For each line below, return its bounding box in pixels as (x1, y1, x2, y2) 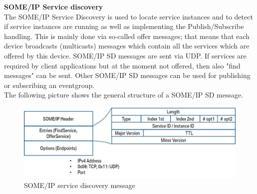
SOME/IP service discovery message (24, 179, 135, 190)
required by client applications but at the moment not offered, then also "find (4, 60, 241, 70)
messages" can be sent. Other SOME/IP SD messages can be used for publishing (4, 70, 251, 80)
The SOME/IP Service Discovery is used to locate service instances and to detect (4, 11, 253, 21)
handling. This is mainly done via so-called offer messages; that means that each (4, 30, 250, 41)
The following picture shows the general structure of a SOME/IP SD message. (4, 89, 244, 100)
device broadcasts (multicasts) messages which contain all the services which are (4, 40, 250, 51)
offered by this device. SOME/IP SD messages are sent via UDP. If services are (4, 50, 247, 60)
